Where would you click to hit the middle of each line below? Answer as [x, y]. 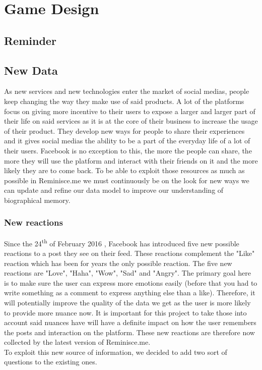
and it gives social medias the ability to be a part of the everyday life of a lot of [127, 141]
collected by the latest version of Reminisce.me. [77, 342]
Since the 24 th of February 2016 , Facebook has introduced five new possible [122, 242]
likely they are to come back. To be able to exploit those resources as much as [124, 170]
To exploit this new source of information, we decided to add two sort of [116, 352]
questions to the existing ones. [51, 362]
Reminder [30, 40]
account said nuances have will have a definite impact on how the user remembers [130, 322]
